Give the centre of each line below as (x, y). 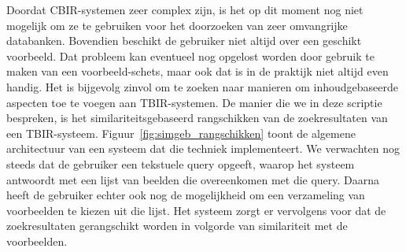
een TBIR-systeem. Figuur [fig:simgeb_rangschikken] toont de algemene (181, 133)
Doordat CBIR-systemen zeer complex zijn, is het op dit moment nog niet (185, 9)
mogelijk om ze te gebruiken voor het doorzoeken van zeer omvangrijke (177, 25)
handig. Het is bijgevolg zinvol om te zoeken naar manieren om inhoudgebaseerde (203, 86)
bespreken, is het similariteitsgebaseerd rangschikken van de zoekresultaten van (197, 118)
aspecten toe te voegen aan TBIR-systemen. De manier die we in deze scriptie (194, 102)
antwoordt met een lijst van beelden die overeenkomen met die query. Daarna (193, 179)
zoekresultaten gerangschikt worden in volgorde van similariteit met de (177, 226)
